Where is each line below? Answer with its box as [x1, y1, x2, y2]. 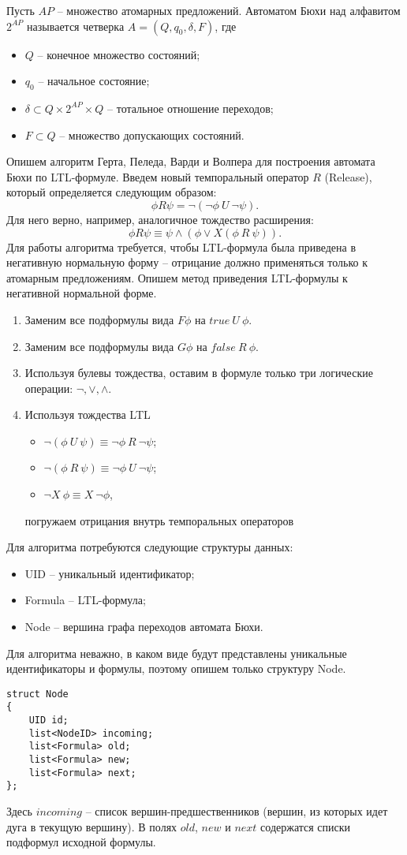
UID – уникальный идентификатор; [24, 565, 195, 581]
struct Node [6, 688, 69, 700]
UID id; [28, 715, 69, 726]
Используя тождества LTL [24, 406, 151, 423]
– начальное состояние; [38, 73, 150, 89]
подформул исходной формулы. [6, 834, 156, 850]
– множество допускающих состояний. [59, 126, 245, 143]
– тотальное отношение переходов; [107, 99, 274, 116]
